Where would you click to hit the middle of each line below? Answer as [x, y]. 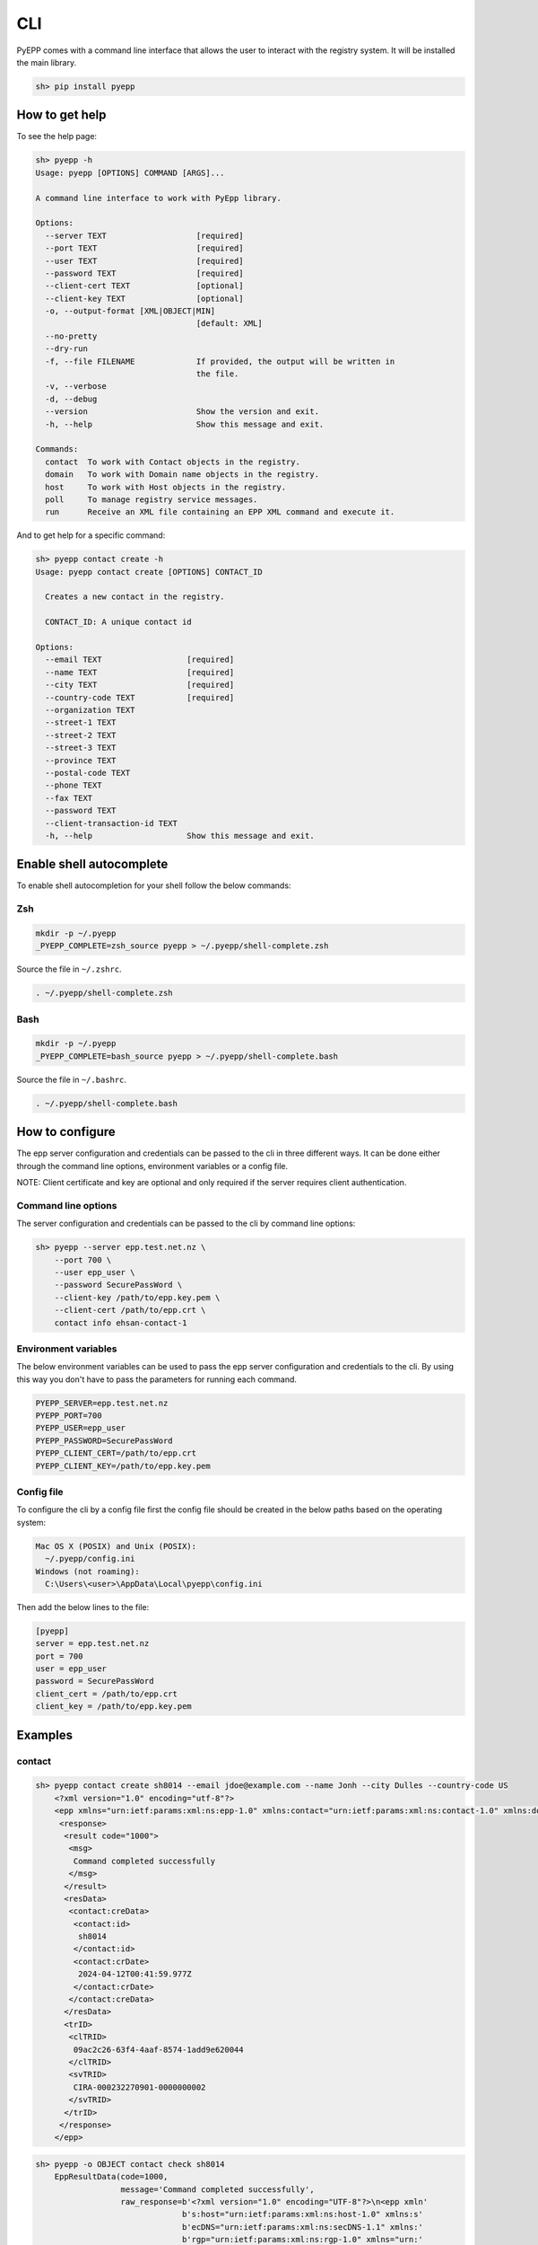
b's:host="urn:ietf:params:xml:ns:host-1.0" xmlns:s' [302, 2214]
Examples [45, 1734]
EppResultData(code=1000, [111, 2177]
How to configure [66, 1132]
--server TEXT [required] [144, 235]
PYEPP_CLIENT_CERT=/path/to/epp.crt [116, 1453]
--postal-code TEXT [88, 773]
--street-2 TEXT [81, 735]
